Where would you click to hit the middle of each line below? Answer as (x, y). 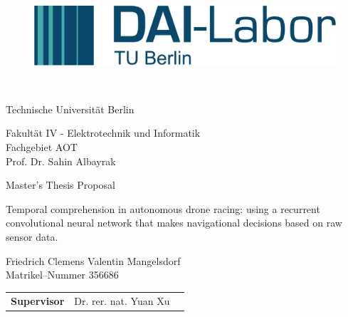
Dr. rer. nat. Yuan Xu (122, 300)
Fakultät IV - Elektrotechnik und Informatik (103, 133)
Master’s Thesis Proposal (60, 185)
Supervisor (38, 300)
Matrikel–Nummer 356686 (62, 275)
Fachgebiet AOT (42, 147)
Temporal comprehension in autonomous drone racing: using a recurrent (163, 208)
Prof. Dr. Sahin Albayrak (61, 161)
